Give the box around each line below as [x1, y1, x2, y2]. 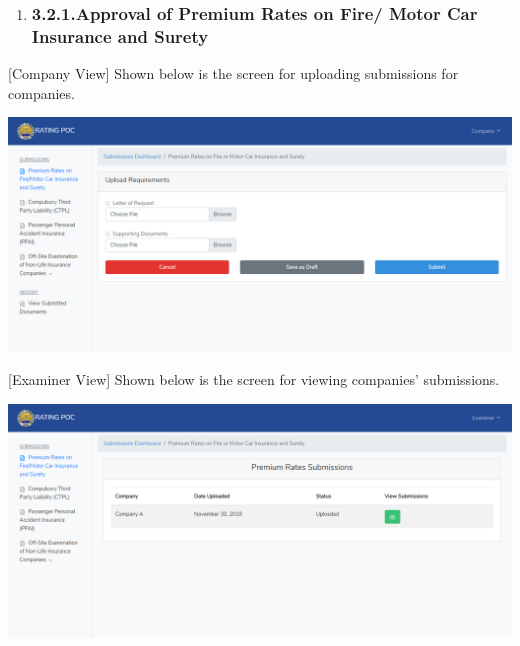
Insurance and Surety [31, 23, 209, 48]
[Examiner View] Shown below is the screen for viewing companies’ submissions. [8, 369, 500, 390]
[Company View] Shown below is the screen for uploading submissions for [8, 63, 459, 84]
